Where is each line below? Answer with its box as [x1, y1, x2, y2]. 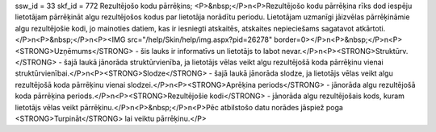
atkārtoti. [355, 23, 386, 33]
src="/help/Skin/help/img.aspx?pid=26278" [127, 35, 273, 44]
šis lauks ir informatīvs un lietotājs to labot [140, 46, 280, 56]
